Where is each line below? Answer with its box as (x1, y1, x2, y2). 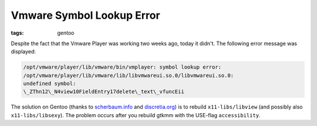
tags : (11, 29, 24, 36)
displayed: (11, 48, 36, 55)
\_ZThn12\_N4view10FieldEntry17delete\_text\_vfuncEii (23, 88, 184, 95)
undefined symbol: (23, 80, 76, 87)
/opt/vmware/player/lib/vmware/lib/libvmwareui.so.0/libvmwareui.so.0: (23, 72, 234, 79)
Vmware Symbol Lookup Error (11, 9, 161, 22)
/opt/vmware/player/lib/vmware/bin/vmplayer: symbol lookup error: (23, 64, 222, 70)
